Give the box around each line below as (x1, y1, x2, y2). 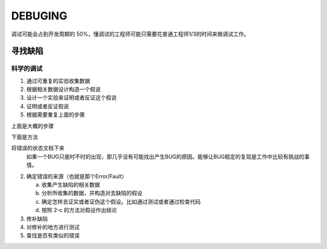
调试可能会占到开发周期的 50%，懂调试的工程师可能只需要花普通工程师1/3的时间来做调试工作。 (11, 30, 249, 38)
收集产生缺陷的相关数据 (41, 181, 100, 188)
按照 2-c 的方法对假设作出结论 (41, 207, 117, 214)
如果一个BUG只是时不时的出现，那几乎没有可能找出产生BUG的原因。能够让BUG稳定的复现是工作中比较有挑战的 (26, 153, 305, 160)
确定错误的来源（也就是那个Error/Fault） (26, 173, 127, 180)
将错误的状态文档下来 (11, 144, 65, 151)
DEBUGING (11, 9, 68, 22)
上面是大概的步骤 (11, 122, 54, 130)
